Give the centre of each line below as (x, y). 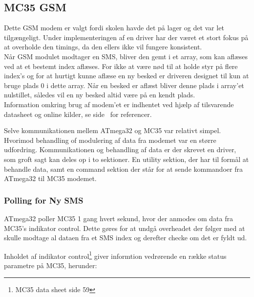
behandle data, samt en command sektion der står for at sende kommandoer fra (123, 169)
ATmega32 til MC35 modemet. (50, 178)
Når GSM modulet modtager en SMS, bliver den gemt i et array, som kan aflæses (126, 56)
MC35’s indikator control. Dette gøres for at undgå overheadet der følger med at (125, 228)
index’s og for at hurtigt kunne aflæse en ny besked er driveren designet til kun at (127, 76)
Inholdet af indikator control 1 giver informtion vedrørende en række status (115, 255)
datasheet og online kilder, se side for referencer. (78, 114)
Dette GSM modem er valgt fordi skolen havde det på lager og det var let (114, 28)
